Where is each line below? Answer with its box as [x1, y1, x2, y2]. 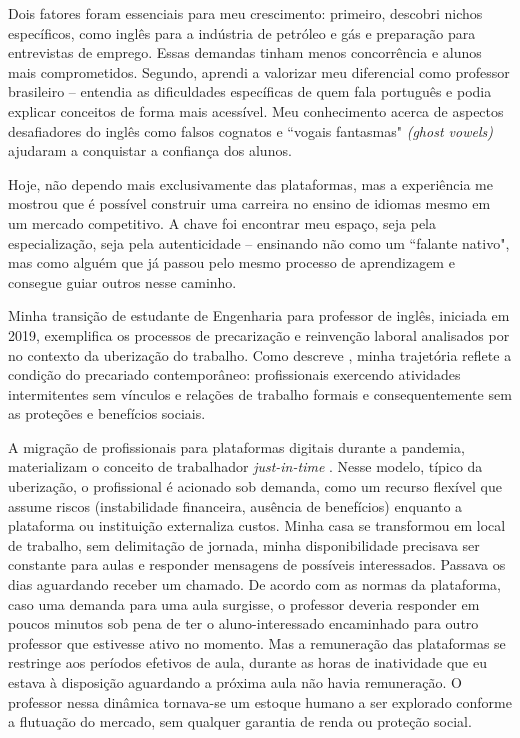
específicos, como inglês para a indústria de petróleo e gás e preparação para [8, 22, 476, 43]
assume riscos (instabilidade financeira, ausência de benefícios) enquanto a [8, 495, 463, 516]
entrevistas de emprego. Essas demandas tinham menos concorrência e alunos [8, 42, 482, 63]
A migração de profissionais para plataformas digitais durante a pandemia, [8, 436, 465, 457]
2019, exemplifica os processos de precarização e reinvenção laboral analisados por [8, 324, 510, 345]
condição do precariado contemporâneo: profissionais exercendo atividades [8, 364, 461, 385]
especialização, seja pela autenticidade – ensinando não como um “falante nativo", [8, 232, 510, 253]
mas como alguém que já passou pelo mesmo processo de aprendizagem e [8, 252, 455, 273]
